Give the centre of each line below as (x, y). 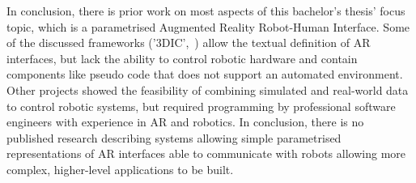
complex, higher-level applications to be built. (120, 169)
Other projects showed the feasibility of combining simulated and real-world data (208, 89)
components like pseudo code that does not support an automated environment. (205, 74)
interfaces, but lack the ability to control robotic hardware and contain (182, 58)
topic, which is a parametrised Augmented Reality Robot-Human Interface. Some (208, 26)
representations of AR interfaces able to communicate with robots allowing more (206, 153)
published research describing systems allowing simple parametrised (174, 137)
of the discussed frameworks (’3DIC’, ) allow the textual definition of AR (189, 43)
